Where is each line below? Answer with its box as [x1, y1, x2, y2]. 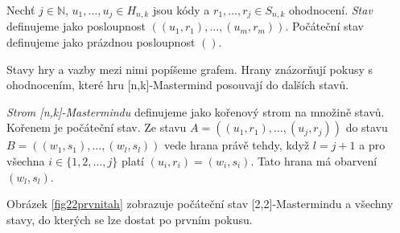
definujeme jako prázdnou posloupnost [6, 34, 196, 51]
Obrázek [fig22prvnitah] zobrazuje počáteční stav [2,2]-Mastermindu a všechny [6, 195, 394, 212]
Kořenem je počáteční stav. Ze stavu [6, 119, 187, 136]
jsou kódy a [152, 2, 210, 18]
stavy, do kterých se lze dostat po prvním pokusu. [6, 211, 253, 227]
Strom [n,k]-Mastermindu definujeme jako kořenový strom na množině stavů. [6, 103, 385, 120]
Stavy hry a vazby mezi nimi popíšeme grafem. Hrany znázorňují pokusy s [6, 60, 373, 77]
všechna [6, 153, 45, 170]
